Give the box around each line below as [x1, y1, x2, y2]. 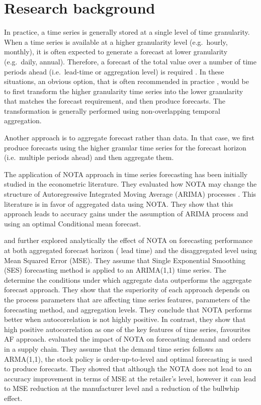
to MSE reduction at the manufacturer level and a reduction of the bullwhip [4, 383, 239, 393]
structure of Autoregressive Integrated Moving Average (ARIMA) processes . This [4, 189, 256, 199]
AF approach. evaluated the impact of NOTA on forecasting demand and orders [4, 334, 251, 344]
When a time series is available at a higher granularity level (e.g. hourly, [4, 36, 228, 47]
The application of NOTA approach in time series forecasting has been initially [4, 169, 248, 179]
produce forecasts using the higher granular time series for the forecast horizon [4, 142, 246, 152]
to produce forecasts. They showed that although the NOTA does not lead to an [4, 363, 252, 374]
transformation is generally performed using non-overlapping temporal [4, 105, 220, 116]
